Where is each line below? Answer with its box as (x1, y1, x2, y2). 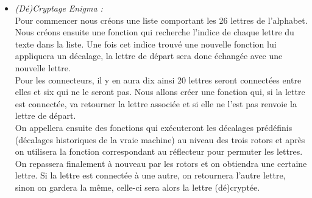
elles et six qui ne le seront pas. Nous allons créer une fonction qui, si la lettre (15, 85, 305, 98)
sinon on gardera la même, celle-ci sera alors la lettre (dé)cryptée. (15, 180, 260, 193)
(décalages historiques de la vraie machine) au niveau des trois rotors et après (15, 133, 305, 146)
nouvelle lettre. (15, 61, 71, 74)
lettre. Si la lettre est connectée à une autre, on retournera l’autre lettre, (15, 169, 286, 182)
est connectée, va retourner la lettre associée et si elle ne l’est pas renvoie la (15, 97, 297, 110)
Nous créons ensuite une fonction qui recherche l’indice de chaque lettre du (15, 26, 294, 38)
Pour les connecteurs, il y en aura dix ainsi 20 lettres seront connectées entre (15, 73, 302, 86)
